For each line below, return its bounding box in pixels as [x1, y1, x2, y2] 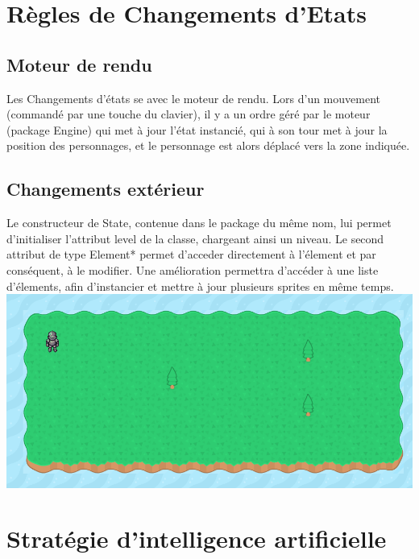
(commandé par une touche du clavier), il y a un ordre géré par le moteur [6, 106, 371, 122]
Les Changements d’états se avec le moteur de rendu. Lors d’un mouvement [6, 89, 380, 106]
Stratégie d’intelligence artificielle [6, 522, 387, 555]
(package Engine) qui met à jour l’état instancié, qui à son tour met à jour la [6, 121, 388, 138]
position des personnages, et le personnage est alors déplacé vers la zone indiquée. [6, 137, 410, 154]
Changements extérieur [6, 176, 205, 201]
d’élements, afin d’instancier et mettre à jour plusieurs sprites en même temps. [6, 277, 394, 294]
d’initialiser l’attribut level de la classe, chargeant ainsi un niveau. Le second [6, 230, 384, 246]
